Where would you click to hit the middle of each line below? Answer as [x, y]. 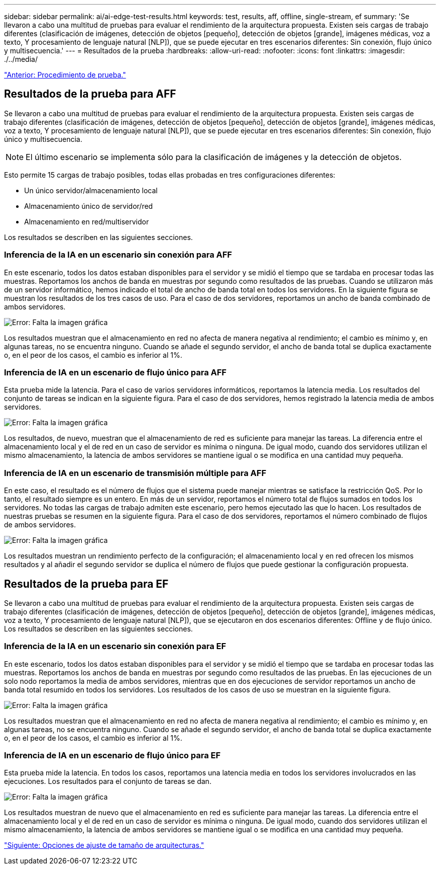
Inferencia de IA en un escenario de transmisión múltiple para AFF [135, 473]
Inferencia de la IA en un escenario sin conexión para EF [115, 646]
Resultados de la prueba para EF [86, 584]
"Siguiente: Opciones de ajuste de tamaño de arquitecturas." [104, 845]
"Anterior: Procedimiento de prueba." [65, 75]
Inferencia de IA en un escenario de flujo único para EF [113, 756]
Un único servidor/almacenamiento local [91, 190]
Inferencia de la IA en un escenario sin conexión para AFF [118, 255]
